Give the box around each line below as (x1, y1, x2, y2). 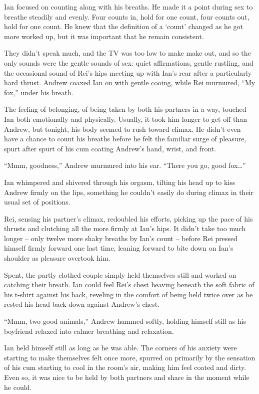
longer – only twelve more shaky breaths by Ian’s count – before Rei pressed (4, 233, 238, 243)
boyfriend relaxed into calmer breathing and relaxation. (4, 325, 174, 336)
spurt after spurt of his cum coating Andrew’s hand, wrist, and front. (4, 143, 216, 153)
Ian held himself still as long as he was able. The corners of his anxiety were (4, 342, 237, 353)
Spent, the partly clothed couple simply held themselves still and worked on (4, 269, 236, 280)
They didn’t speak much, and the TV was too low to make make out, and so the (4, 48, 251, 58)
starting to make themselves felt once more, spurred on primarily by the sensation (4, 352, 255, 362)
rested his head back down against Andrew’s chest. (4, 299, 160, 309)
